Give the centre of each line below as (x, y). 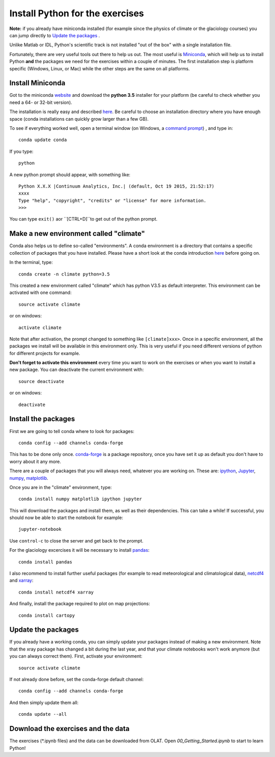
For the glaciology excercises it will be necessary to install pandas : (79, 550)
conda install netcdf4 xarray (56, 592)
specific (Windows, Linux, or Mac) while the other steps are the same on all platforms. (100, 68)
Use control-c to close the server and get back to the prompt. (76, 540)
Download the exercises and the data (70, 729)
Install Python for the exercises (77, 13)
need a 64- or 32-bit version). (41, 102)
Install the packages (42, 419)
